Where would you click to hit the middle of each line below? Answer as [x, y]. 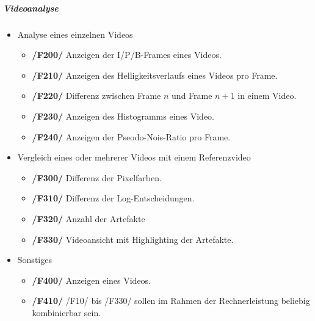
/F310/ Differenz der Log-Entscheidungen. [113, 198]
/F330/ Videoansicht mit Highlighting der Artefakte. [133, 239]
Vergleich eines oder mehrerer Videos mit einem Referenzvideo [134, 157]
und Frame [192, 96]
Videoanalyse [31, 8]
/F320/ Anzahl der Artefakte [89, 218]
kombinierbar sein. [67, 312]
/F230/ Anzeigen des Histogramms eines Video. [123, 116]
